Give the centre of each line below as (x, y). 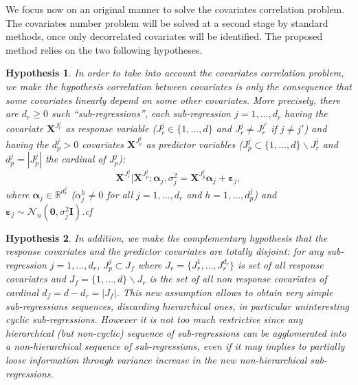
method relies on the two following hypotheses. (104, 49)
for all (120, 194)
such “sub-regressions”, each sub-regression (141, 113)
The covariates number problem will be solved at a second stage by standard (167, 22)
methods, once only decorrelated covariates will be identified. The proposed (164, 36)
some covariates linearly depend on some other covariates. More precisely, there (173, 100)
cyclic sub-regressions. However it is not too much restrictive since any (154, 319)
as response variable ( (111, 128)
